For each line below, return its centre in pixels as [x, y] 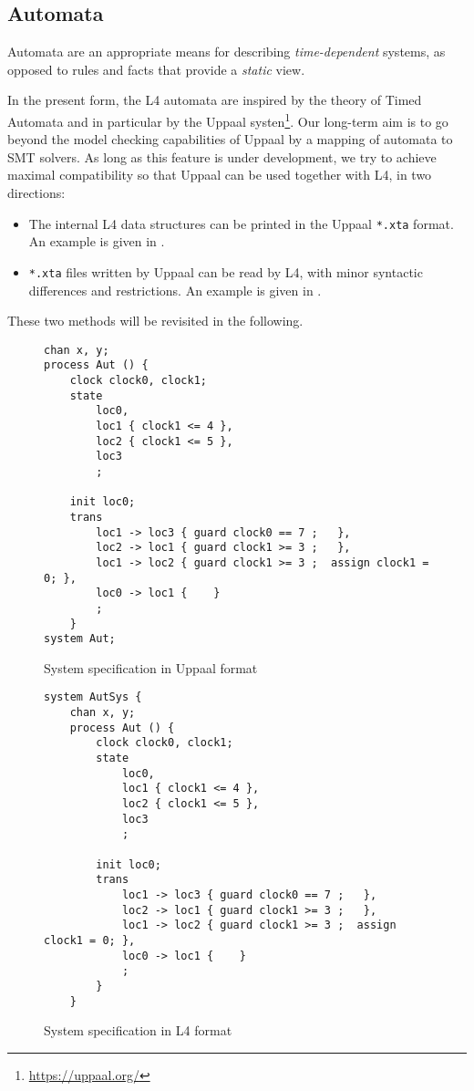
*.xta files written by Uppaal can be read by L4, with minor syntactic [226, 271]
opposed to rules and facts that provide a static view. [156, 69]
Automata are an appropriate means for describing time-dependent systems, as [227, 52]
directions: [36, 193]
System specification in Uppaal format [151, 667]
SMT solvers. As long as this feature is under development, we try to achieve [222, 156]
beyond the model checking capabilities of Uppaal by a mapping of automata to [230, 139]
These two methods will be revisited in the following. [155, 321]
